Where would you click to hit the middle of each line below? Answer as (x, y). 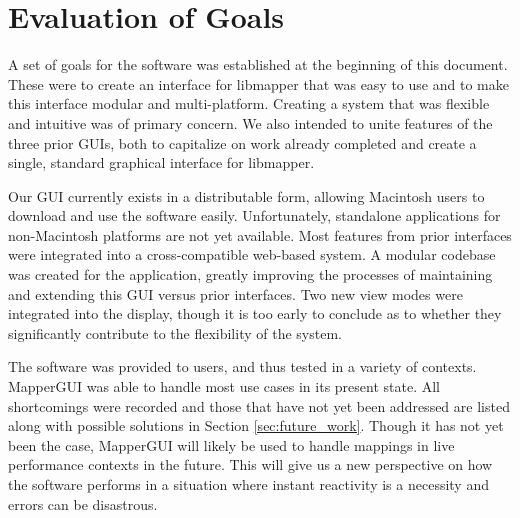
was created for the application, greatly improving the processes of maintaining (250, 274)
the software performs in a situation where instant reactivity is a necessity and (248, 484)
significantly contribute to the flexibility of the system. (175, 332)
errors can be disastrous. (83, 503)
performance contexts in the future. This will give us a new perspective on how (250, 464)
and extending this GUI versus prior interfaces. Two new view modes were (235, 293)
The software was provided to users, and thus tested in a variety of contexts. (242, 366)
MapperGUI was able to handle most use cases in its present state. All (224, 386)
